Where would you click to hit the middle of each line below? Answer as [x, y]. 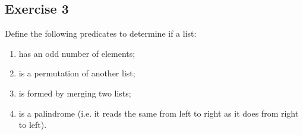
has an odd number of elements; [77, 53]
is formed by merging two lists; [75, 93]
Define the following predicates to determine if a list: [101, 33]
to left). [33, 125]
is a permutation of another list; [77, 73]
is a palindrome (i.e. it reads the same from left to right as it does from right [159, 113]
